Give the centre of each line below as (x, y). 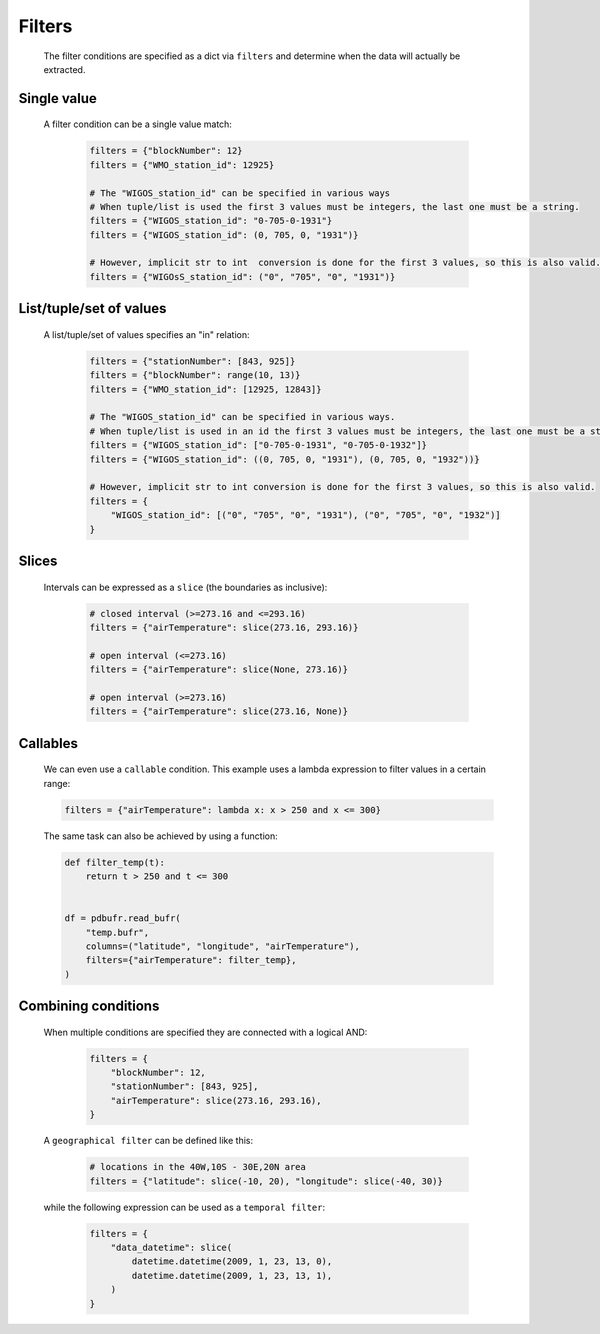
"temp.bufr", (117, 932)
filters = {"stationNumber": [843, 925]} (192, 361)
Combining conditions (89, 1006)
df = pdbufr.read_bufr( (123, 918)
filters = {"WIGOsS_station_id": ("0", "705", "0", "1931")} (242, 276)
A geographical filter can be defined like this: (148, 1141)
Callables (48, 743)
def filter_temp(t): (114, 862)
